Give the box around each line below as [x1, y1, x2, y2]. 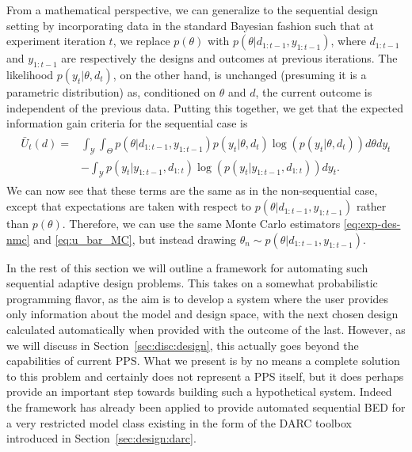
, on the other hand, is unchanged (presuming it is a [113, 66, 367, 82]
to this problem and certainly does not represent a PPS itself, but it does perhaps [6, 367, 404, 384]
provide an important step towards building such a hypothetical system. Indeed [6, 383, 392, 400]
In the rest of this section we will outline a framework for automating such [6, 259, 368, 275]
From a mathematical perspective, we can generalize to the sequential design [6, 2, 379, 17]
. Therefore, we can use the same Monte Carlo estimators [62, 215, 341, 232]
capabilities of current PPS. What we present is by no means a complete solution [6, 352, 400, 369]
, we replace [113, 32, 170, 49]
